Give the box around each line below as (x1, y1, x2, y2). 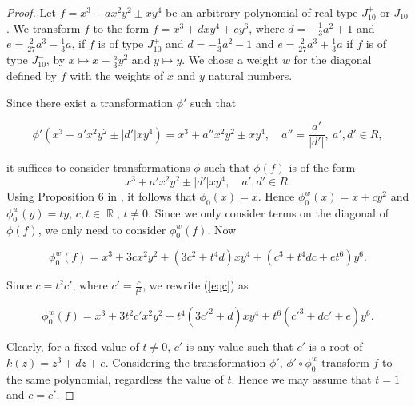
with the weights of (70, 67, 164, 84)
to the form (93, 19, 150, 36)
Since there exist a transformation (6, 94, 173, 110)
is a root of (309, 338, 363, 355)
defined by (6, 67, 58, 84)
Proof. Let (6, 4, 56, 20)
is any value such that (186, 338, 293, 355)
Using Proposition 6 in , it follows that (6, 188, 196, 204)
